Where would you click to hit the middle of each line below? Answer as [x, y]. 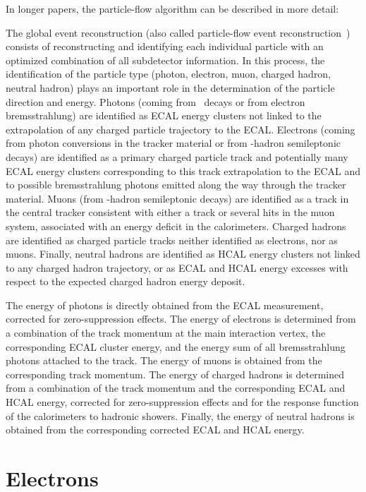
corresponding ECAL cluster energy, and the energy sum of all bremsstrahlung [176, 346]
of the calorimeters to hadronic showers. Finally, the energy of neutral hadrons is [180, 415]
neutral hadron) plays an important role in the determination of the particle [170, 87]
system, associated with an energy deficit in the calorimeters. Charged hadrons [176, 226]
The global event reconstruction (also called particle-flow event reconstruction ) [178, 32]
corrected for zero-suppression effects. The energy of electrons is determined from [181, 319]
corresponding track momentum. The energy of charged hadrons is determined [175, 374]
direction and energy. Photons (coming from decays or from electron [155, 101]
